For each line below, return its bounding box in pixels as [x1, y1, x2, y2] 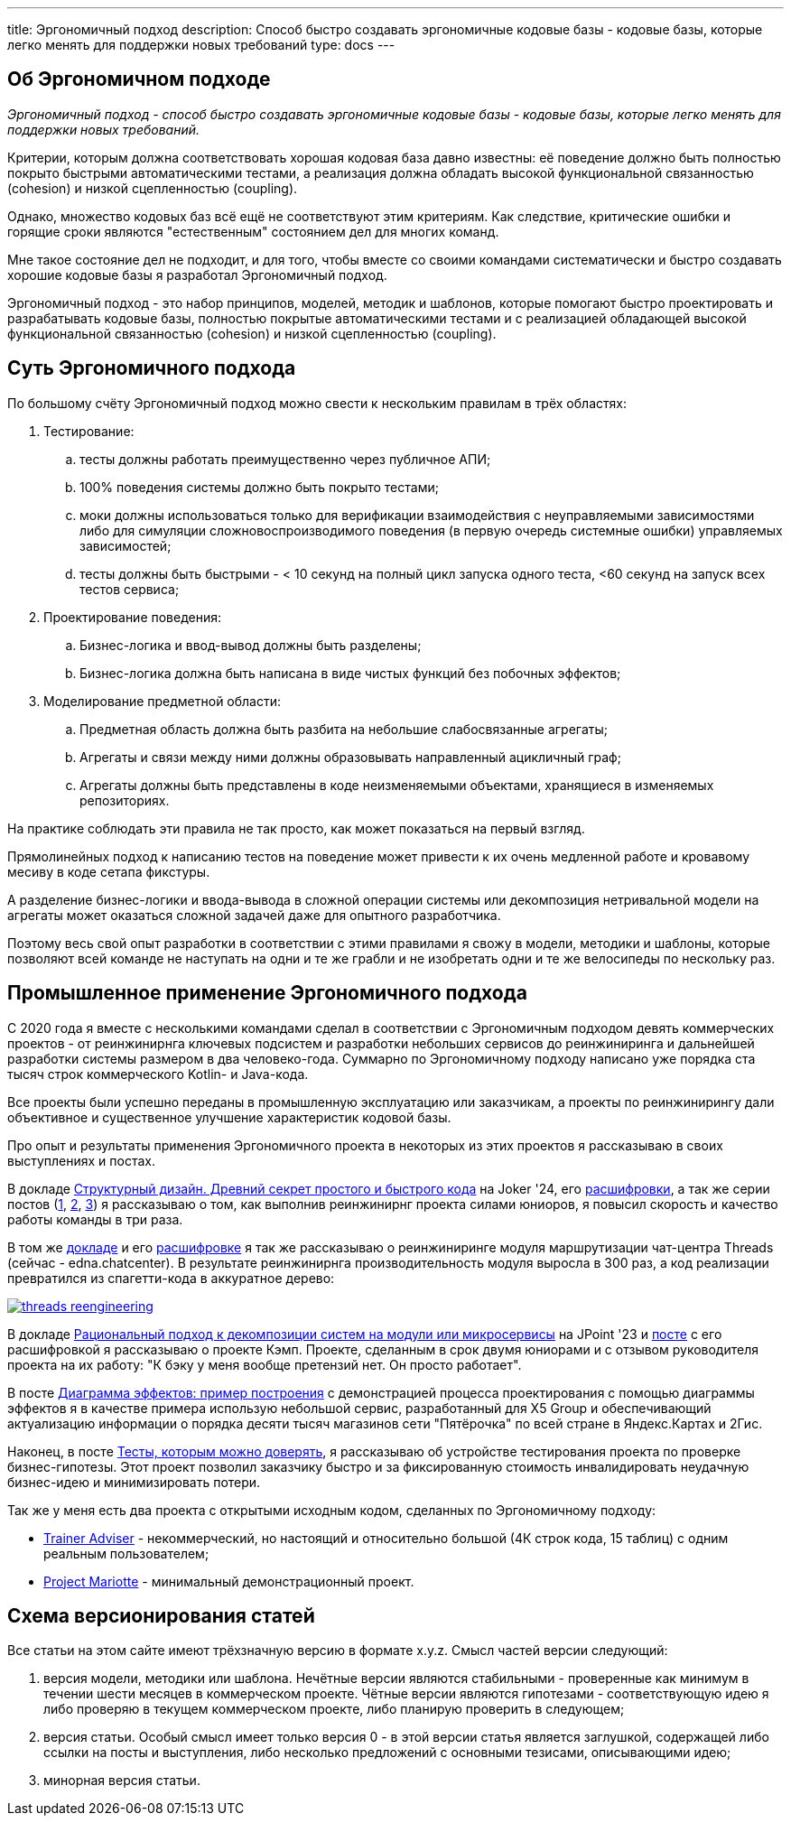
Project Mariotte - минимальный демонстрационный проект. [43, 1573, 414, 1589]
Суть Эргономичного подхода [7, 357, 296, 380]
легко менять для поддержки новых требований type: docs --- [7, 37, 395, 52]
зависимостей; [79, 537, 172, 553]
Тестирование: [43, 423, 135, 439]
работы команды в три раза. [7, 1211, 183, 1227]
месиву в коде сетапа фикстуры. [7, 863, 210, 879]
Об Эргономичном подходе [7, 68, 271, 91]
